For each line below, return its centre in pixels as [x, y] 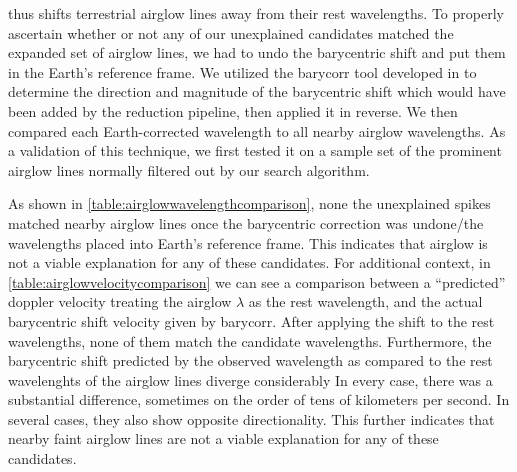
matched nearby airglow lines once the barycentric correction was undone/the [246, 222]
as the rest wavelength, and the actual [365, 301]
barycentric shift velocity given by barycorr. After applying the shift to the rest [251, 320]
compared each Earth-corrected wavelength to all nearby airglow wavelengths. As [257, 130]
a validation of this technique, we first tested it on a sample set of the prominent [255, 150]
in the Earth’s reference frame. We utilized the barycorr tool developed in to [242, 71]
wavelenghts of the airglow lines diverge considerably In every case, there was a [250, 379]
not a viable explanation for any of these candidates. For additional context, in [249, 262]
